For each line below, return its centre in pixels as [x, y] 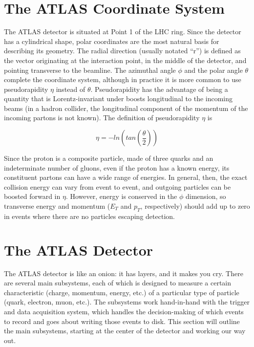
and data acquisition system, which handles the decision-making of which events [124, 311]
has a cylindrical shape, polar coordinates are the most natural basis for [112, 41]
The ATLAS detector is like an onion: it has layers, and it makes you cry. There [124, 273]
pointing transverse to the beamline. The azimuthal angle [90, 70]
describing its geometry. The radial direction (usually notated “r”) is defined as [122, 51]
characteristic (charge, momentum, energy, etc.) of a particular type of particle [122, 292]
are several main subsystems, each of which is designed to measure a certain [118, 283]
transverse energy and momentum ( [57, 206]
